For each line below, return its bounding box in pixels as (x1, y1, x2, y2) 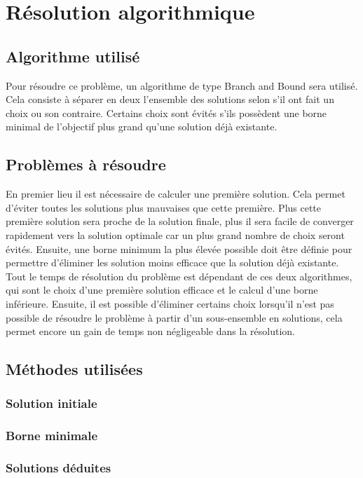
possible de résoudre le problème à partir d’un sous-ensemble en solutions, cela (6, 310, 343, 325)
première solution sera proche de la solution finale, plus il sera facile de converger (6, 214, 354, 228)
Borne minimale (6, 427, 98, 444)
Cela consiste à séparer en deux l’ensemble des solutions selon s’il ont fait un (6, 92, 334, 107)
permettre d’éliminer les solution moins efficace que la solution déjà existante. (6, 255, 339, 270)
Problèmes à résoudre (6, 153, 166, 175)
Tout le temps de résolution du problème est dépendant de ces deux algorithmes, (6, 268, 352, 283)
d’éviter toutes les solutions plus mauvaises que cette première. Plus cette (6, 200, 322, 214)
